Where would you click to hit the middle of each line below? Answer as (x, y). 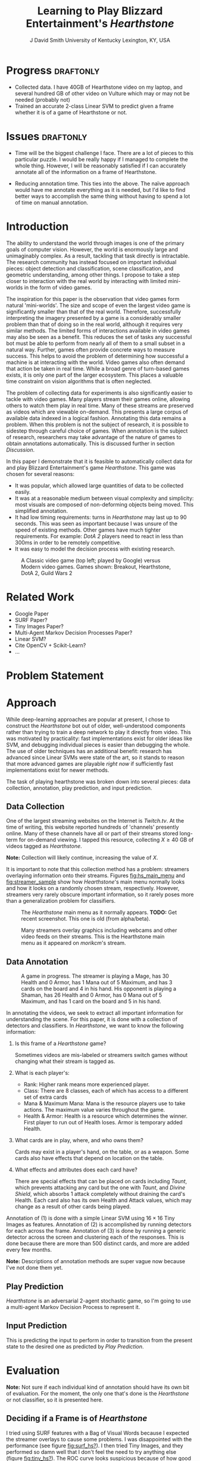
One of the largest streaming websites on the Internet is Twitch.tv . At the (95, 821)
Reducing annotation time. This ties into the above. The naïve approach (102, 184)
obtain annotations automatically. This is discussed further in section (90, 443)
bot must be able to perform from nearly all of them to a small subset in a (96, 343)
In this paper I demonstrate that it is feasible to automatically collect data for (99, 461)
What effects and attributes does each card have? (76, 1170)
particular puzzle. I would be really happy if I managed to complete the (101, 159)
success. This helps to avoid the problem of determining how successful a (97, 356)
